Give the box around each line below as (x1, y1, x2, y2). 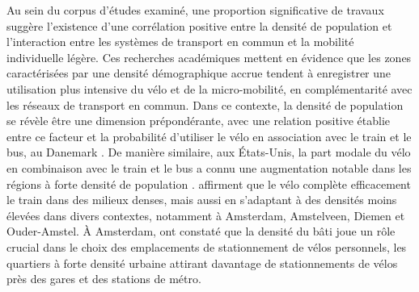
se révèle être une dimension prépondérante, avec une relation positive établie (6, 112, 391, 129)
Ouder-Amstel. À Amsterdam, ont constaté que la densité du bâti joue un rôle (6, 223, 396, 240)
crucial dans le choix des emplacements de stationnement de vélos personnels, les (6, 238, 407, 255)
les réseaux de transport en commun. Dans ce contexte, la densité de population (6, 96, 404, 113)
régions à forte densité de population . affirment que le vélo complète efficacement (6, 175, 411, 192)
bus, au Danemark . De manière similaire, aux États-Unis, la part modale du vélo (6, 144, 411, 161)
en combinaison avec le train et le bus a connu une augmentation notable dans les (6, 159, 412, 176)
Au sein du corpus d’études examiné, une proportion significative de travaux (6, 2, 384, 18)
